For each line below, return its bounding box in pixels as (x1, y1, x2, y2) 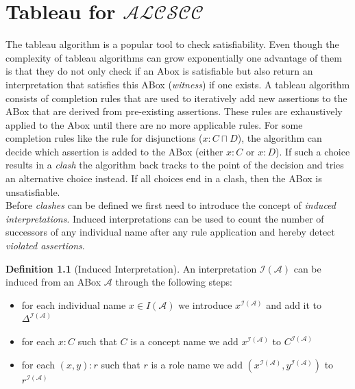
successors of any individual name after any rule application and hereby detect (5, 225, 335, 239)
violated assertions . (5, 238, 85, 253)
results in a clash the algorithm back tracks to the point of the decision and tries (5, 158, 344, 172)
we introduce (178, 297, 232, 312)
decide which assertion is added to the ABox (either (5, 144, 223, 158)
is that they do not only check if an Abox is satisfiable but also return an (5, 64, 313, 78)
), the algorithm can (237, 131, 322, 145)
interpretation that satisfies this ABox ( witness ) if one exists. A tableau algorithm (5, 77, 350, 91)
